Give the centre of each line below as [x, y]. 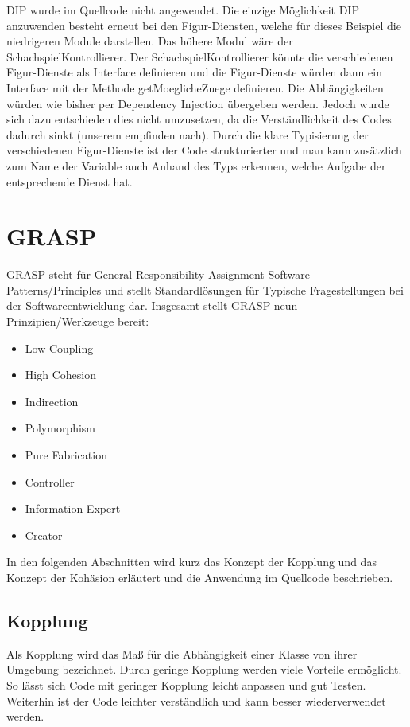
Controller [50, 481]
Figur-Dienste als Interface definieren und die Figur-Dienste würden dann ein [194, 72]
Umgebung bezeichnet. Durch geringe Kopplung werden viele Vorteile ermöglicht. [204, 669]
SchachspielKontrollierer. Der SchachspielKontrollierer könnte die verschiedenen [200, 56]
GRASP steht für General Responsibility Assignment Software [159, 274]
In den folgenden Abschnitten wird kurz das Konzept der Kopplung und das [191, 562]
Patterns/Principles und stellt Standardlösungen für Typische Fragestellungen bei [205, 289]
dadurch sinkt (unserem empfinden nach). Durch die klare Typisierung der [188, 134]
